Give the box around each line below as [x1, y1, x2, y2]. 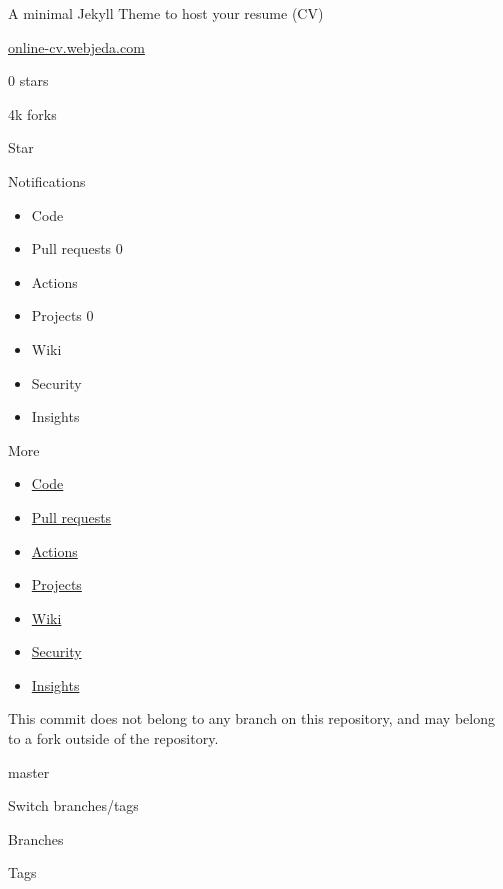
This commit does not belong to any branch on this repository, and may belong [8, 708, 495, 729]
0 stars [8, 70, 49, 91]
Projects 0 [31, 305, 94, 326]
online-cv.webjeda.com [8, 36, 145, 57]
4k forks [8, 103, 57, 124]
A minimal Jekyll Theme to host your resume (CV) [8, 3, 324, 23]
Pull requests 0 [31, 238, 123, 259]
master [8, 761, 50, 782]
